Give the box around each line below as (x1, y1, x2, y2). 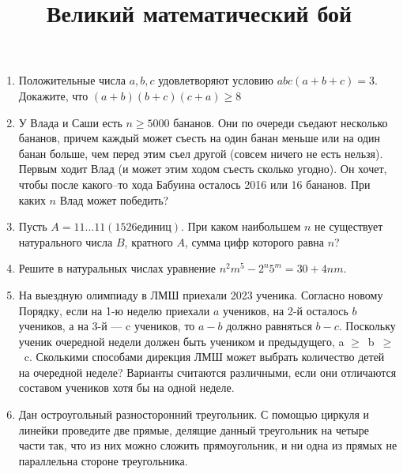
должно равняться (226, 318, 312, 334)
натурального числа (18, 233, 113, 250)
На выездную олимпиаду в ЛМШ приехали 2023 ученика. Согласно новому (18, 286, 383, 303)
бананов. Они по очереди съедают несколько (173, 114, 388, 130)
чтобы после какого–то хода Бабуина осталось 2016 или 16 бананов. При (18, 175, 371, 192)
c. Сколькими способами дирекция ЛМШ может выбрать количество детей (24, 348, 385, 365)
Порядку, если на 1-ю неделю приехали (18, 302, 210, 318)
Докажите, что (18, 87, 89, 103)
